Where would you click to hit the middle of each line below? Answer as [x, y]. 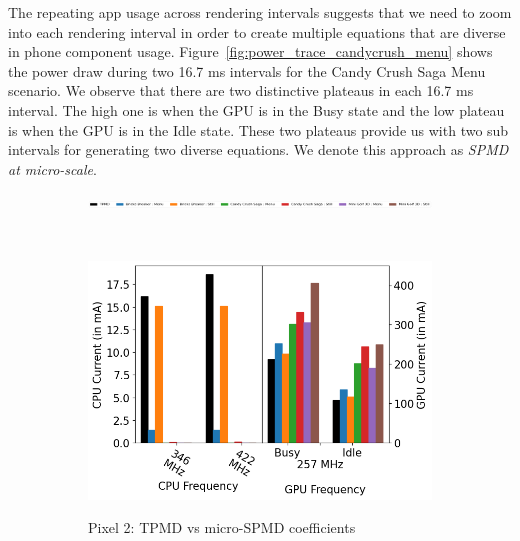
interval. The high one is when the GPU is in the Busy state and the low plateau [256, 109]
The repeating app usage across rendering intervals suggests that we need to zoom [260, 12]
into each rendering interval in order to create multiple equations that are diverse [257, 31]
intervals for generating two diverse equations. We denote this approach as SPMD [258, 149]
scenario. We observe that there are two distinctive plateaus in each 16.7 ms [241, 90]
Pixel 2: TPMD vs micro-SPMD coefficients [222, 527]
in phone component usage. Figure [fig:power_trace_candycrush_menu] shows [250, 51]
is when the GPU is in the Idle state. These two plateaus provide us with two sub [258, 129]
